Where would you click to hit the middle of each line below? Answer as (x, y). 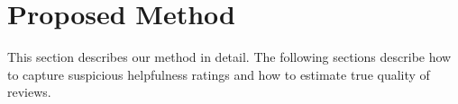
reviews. (29, 92)
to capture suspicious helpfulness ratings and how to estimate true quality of (219, 74)
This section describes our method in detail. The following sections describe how (229, 57)
